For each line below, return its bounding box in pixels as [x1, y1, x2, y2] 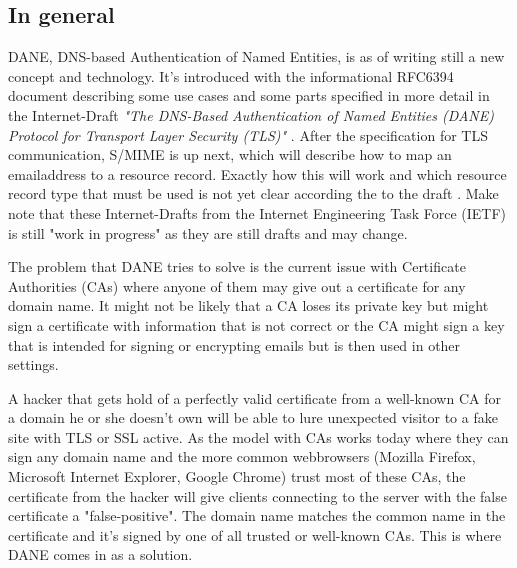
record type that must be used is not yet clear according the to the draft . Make [8, 183, 499, 204]
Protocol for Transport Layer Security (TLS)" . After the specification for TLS [8, 124, 488, 145]
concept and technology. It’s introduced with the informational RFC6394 [8, 65, 454, 86]
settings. [8, 354, 59, 375]
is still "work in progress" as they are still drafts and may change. [8, 222, 408, 243]
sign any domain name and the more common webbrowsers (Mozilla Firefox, [8, 446, 476, 467]
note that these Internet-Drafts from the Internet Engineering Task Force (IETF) [8, 202, 507, 223]
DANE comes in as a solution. [8, 544, 193, 565]
